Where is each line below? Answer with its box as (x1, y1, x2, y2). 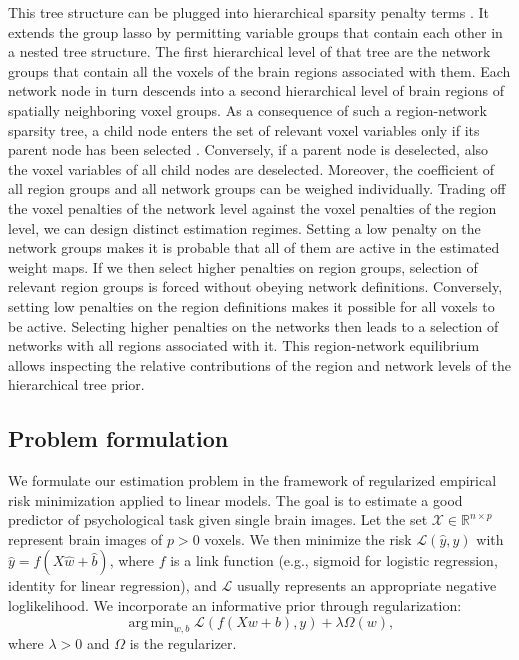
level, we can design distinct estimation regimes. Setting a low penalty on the (8, 217, 481, 238)
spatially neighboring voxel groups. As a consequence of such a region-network (8, 99, 487, 120)
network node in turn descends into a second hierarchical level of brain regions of (8, 80, 504, 101)
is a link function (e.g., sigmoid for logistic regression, (170, 550, 498, 571)
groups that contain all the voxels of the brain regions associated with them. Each (8, 60, 511, 81)
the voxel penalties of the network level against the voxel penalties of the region (8, 197, 497, 218)
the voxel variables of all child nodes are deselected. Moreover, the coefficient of (8, 158, 495, 179)
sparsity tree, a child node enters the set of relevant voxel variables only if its (8, 119, 480, 140)
